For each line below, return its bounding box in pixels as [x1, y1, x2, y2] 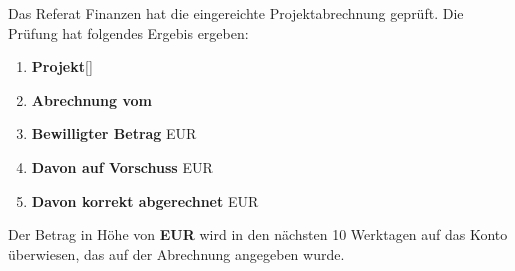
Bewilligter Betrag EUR [31, 123, 197, 144]
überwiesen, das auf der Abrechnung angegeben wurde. [8, 243, 345, 264]
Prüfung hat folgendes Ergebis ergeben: [8, 22, 249, 43]
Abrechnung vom [31, 89, 152, 110]
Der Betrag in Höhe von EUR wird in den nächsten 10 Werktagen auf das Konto [8, 224, 508, 245]
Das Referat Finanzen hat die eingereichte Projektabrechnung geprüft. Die [8, 3, 464, 23]
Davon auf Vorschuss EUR [31, 156, 213, 177]
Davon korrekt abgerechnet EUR [31, 190, 259, 211]
